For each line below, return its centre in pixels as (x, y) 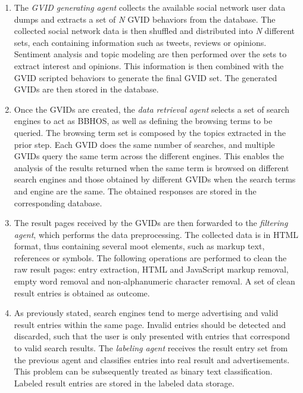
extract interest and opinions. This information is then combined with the (149, 65)
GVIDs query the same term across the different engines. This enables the (149, 156)
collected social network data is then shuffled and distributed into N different (154, 31)
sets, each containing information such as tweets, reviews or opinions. (140, 42)
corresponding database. (58, 202)
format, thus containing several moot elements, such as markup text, (139, 246)
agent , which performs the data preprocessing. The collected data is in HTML (156, 234)
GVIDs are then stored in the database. (86, 89)
